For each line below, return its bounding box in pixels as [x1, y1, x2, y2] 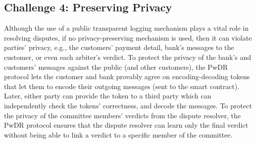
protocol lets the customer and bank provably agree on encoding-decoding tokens [4, 71, 250, 82]
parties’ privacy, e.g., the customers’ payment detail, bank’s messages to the [4, 42, 234, 52]
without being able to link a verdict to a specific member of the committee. [4, 129, 233, 140]
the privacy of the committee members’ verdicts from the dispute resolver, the [4, 110, 241, 120]
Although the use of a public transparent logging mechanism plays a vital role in [4, 23, 249, 33]
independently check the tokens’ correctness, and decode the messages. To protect [4, 100, 252, 110]
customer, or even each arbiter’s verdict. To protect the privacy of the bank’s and [4, 51, 252, 62]
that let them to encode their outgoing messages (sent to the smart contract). [4, 81, 240, 91]
